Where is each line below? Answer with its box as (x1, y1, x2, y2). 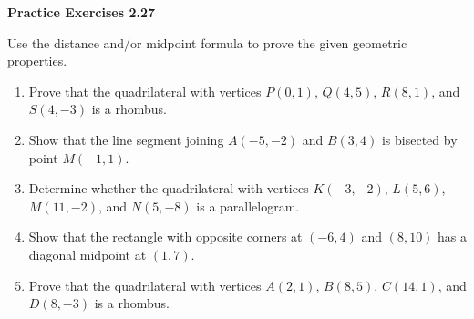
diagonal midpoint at (28, 244, 147, 263)
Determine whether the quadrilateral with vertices (28, 179, 309, 198)
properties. (7, 51, 67, 70)
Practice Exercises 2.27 (7, 3, 156, 21)
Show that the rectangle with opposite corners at (28, 227, 303, 246)
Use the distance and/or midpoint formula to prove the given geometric (7, 33, 407, 52)
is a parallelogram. (196, 196, 300, 215)
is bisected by (381, 129, 458, 149)
